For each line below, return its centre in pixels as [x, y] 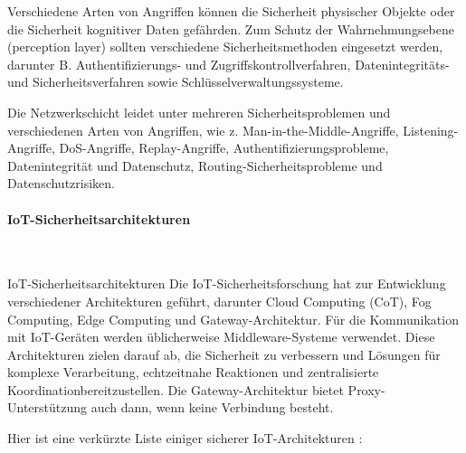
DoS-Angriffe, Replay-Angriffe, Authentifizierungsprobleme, [224, 148]
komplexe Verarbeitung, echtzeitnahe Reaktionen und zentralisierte [193, 372]
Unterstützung [48, 407]
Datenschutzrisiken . [62, 183]
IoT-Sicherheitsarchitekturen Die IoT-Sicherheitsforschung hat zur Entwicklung [227, 283]
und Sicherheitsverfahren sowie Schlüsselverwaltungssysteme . [176, 82]
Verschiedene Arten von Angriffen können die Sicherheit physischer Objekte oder [231, 11]
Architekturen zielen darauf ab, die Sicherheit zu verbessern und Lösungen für [224, 354]
